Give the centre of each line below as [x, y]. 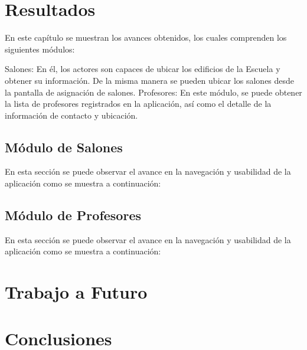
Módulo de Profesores [73, 215]
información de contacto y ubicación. [71, 115]
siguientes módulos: [40, 49]
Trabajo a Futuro [76, 292]
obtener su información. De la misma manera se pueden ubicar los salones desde [150, 80]
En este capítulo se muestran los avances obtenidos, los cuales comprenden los [146, 37]
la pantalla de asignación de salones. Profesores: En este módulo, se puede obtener [153, 92]
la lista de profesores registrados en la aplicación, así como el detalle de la [138, 104]
